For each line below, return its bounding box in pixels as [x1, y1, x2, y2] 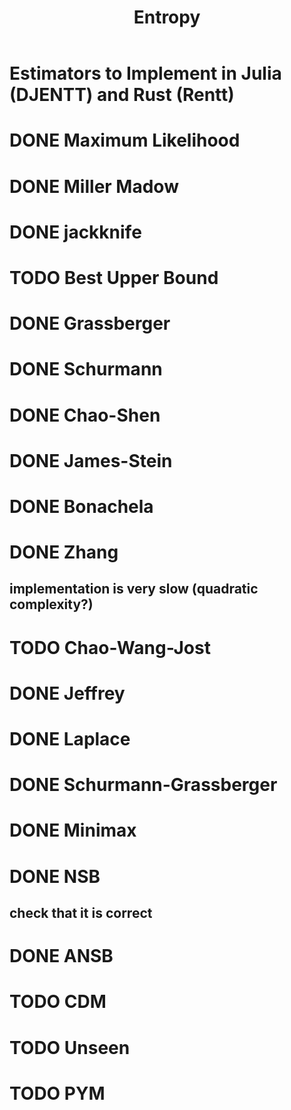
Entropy [133, 6, 201, 29]
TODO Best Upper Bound [9, 266, 219, 289]
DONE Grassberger [9, 312, 171, 335]
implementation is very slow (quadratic [9, 581, 259, 598]
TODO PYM [9, 1082, 106, 1105]
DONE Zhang [9, 541, 119, 564]
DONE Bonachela [9, 495, 154, 518]
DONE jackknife [9, 221, 142, 243]
